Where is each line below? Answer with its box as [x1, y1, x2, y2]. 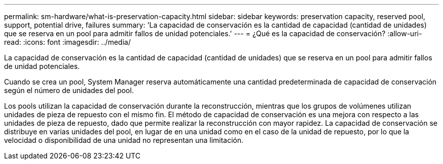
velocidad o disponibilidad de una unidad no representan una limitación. [4, 136, 244, 144]
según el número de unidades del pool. [4, 86, 134, 95]
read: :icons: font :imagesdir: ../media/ [4, 38, 131, 46]
